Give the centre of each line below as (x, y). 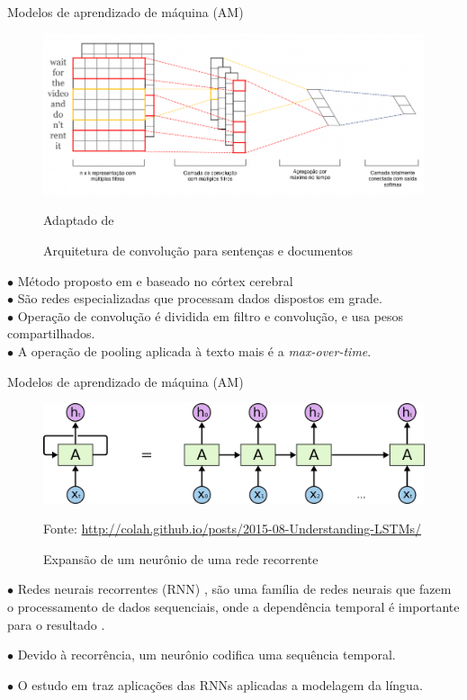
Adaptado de (79, 220)
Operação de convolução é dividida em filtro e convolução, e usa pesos (211, 315)
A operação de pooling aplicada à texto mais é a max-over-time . (194, 351)
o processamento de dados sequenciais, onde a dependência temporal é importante (233, 606)
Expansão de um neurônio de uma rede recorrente (181, 558)
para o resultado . (56, 624)
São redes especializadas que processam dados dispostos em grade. (200, 298)
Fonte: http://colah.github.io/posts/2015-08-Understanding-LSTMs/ (233, 529)
